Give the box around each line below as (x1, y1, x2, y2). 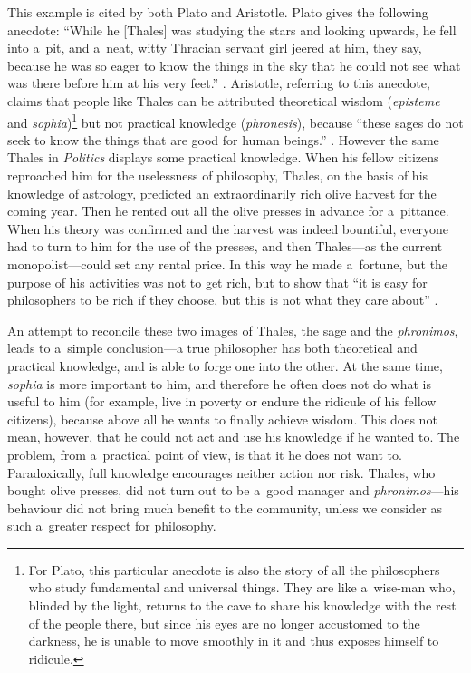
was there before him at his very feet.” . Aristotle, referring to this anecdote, (7, 73, 430, 93)
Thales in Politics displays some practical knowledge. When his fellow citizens (7, 148, 439, 167)
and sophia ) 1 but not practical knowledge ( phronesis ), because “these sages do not (7, 110, 464, 132)
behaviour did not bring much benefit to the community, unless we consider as (7, 498, 442, 517)
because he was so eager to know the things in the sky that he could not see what (7, 55, 461, 74)
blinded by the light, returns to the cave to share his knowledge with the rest (28, 596, 457, 615)
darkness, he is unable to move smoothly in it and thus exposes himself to (28, 631, 439, 650)
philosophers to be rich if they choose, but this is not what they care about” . (7, 290, 438, 309)
